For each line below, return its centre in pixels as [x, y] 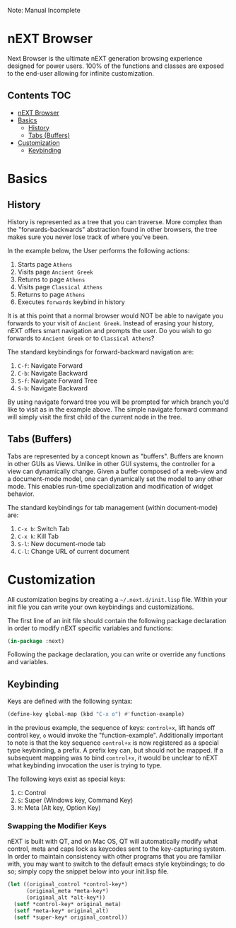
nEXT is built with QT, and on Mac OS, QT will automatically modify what [112, 842]
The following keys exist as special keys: [66, 779]
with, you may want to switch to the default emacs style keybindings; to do [116, 864]
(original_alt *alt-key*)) [66, 898]
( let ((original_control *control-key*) [68, 884]
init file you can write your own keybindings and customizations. [101, 607]
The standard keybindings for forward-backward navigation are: [101, 352]
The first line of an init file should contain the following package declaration [117, 620]
